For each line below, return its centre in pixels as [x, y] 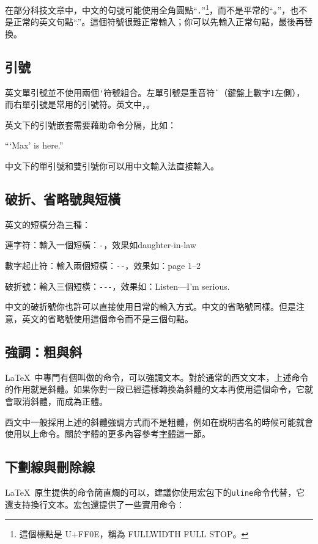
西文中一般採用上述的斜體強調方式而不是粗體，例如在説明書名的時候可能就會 [159, 421]
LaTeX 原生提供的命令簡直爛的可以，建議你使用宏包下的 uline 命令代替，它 [155, 492]
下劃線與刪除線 [50, 467]
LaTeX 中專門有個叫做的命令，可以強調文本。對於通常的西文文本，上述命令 [157, 377]
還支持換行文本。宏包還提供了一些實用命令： [95, 504]
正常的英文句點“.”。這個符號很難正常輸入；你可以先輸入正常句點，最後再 [159, 22]
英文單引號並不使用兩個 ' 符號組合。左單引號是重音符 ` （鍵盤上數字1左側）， [155, 92]
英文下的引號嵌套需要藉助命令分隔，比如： [91, 124]
